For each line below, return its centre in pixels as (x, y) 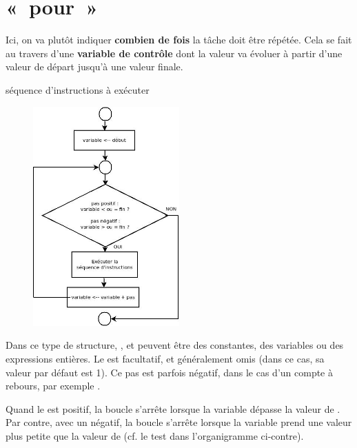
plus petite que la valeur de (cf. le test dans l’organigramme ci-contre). (155, 435)
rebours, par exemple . (53, 386)
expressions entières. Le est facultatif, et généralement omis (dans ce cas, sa (165, 358)
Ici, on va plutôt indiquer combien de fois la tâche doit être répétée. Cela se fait (179, 40)
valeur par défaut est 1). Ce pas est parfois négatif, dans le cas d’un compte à (169, 372)
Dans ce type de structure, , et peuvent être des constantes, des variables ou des (175, 345)
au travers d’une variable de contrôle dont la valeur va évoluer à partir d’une (174, 53)
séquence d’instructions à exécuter (78, 89)
